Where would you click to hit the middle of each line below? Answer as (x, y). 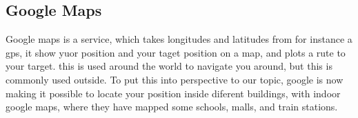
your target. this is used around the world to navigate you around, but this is (169, 66)
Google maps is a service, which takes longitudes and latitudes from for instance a (179, 39)
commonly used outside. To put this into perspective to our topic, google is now (175, 79)
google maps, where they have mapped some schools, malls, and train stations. (172, 107)
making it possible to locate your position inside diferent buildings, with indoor (173, 93)
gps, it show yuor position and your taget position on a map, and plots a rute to (176, 52)
